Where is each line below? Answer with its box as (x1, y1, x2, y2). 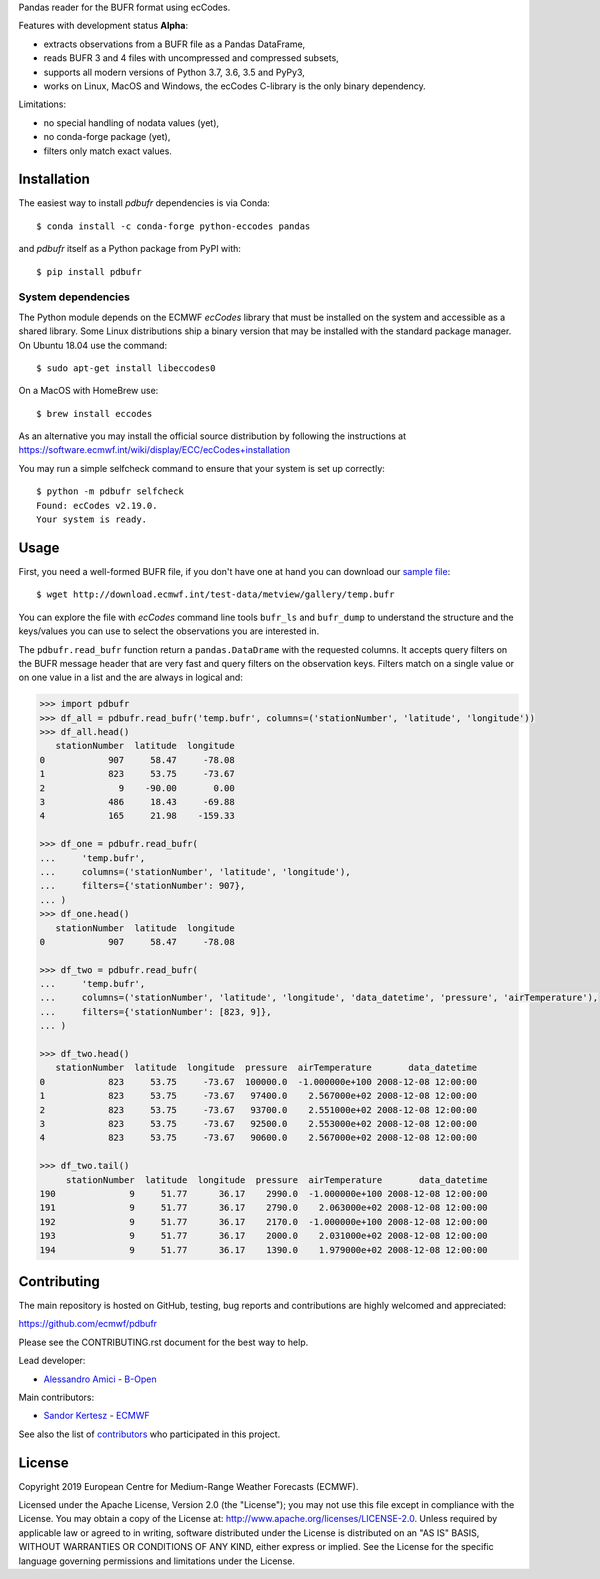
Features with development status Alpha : (18, 20, 189, 32)
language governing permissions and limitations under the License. (18, 1555, 295, 1567)
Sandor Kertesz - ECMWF (43, 1410, 150, 1422)
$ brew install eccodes (36, 408, 153, 419)
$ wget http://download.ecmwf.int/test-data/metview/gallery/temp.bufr (36, 589, 395, 600)
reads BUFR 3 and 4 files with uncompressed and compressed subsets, (43, 52, 339, 64)
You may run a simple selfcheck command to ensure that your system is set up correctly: (18, 462, 385, 474)
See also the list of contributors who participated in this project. (18, 1428, 281, 1440)
